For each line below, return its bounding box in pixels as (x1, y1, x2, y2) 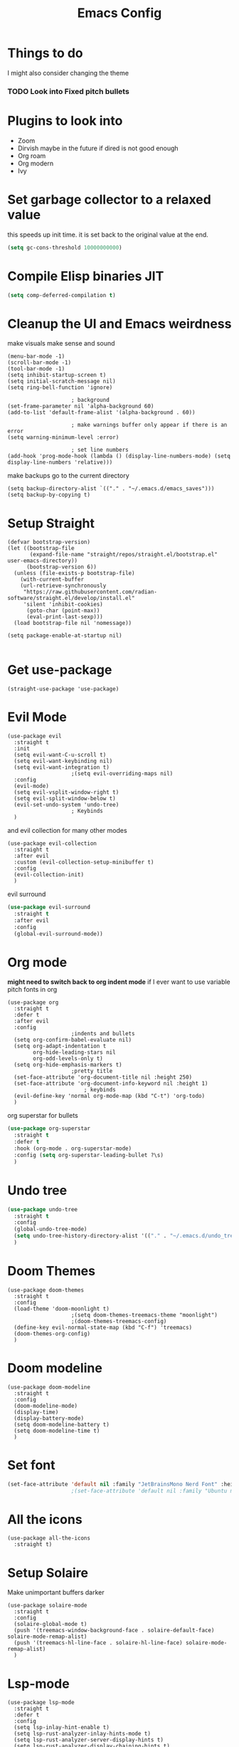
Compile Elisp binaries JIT (7, 268, 164, 284)
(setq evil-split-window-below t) (14, 795, 116, 802)
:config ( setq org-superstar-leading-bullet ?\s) (14, 1151, 164, 1158)
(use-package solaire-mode (7, 1602, 87, 1609)
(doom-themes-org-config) (14, 1330, 91, 1337)
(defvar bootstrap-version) (7, 539, 91, 546)
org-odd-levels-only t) (33, 1055, 103, 1062)
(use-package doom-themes (7, 1286, 84, 1294)
